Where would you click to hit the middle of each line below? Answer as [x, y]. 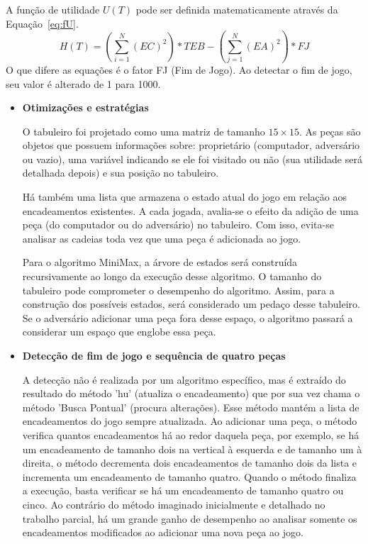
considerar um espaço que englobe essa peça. [119, 332]
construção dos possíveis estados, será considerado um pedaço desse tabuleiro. [191, 304]
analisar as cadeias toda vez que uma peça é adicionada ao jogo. [162, 238]
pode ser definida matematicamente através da [237, 9]
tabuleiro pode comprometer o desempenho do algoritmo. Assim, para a [178, 290]
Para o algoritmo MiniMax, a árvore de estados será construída [160, 262]
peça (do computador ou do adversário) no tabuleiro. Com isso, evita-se [178, 224]
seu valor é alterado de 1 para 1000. [83, 83]
